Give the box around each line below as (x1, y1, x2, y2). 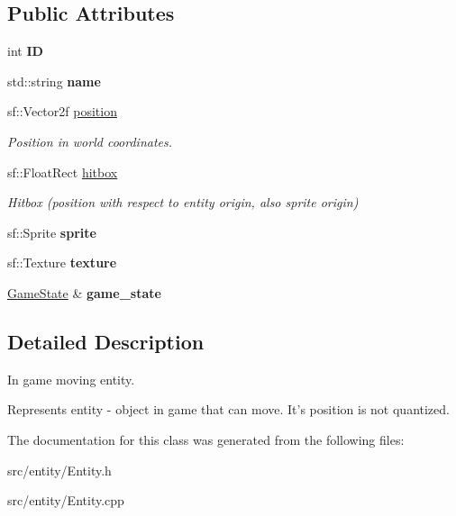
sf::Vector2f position (7, 102, 117, 121)
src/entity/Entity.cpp (7, 491, 124, 510)
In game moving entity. (7, 369, 135, 388)
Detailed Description (7, 327, 205, 355)
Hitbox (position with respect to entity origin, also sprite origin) (7, 193, 359, 212)
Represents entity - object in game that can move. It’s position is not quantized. (7, 400, 450, 419)
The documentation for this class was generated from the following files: (7, 430, 405, 448)
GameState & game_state (7, 283, 161, 302)
